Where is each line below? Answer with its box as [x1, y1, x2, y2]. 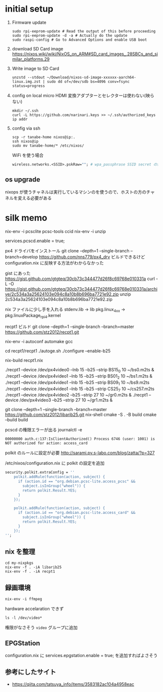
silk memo [5, 212, 48, 223]
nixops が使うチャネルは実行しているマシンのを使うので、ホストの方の [5, 189, 147, 195]
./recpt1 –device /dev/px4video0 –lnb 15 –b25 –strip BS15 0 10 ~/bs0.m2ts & [5, 367, 154, 374]
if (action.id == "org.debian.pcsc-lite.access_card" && [17, 511, 136, 515]
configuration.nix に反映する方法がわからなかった [5, 260, 104, 265]
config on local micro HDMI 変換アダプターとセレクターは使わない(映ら [12, 92, 154, 98]
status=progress [12, 83, 45, 88]
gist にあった [5, 270, 31, 276]
